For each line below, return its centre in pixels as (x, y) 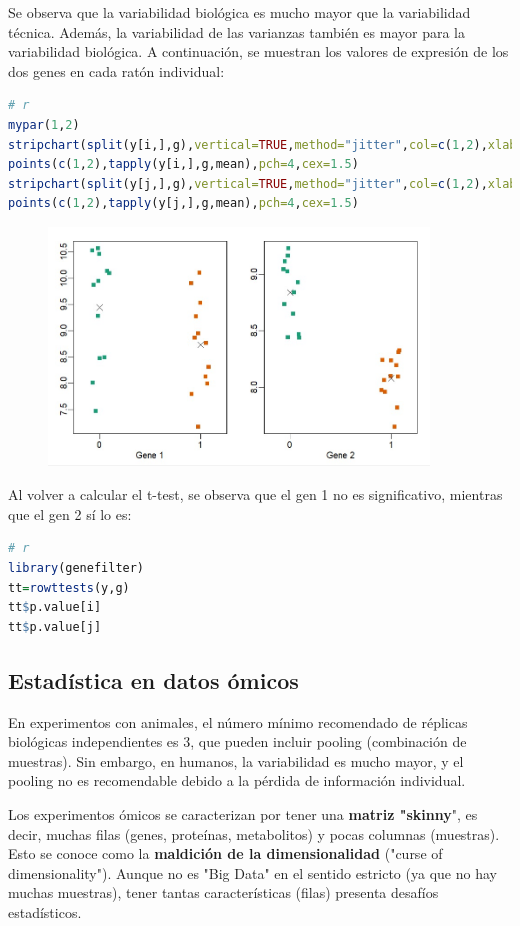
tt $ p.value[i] (55, 607)
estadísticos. (45, 911)
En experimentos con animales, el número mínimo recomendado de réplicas (238, 721)
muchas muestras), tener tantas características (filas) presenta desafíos (223, 892)
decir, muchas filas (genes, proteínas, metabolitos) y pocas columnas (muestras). (254, 833)
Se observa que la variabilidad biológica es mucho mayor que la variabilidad (239, 12)
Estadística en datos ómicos (153, 679)
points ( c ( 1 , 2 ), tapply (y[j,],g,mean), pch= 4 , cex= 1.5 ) (183, 203)
